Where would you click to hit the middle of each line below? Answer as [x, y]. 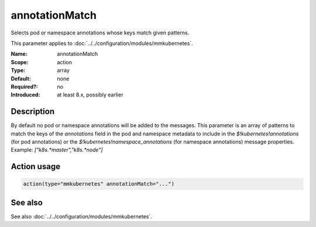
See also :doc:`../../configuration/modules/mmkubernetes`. [81, 216]
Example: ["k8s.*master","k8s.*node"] [57, 150]
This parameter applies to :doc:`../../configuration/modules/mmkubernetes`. [102, 43]
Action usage [36, 167]
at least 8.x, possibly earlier [90, 95]
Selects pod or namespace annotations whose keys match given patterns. [100, 33]
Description [33, 112]
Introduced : [25, 95]
